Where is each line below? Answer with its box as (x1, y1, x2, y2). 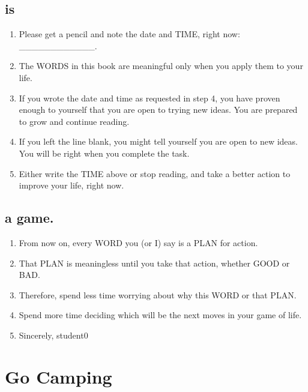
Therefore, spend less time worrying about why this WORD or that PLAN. (19, 288, 297, 301)
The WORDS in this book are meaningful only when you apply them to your (19, 59, 303, 72)
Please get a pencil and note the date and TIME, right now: (19, 28, 240, 40)
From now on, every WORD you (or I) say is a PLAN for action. (19, 236, 258, 249)
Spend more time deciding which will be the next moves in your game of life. (19, 309, 302, 321)
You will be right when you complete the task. (19, 146, 190, 159)
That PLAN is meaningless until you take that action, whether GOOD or (19, 256, 290, 269)
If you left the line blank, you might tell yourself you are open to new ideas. (19, 135, 298, 148)
